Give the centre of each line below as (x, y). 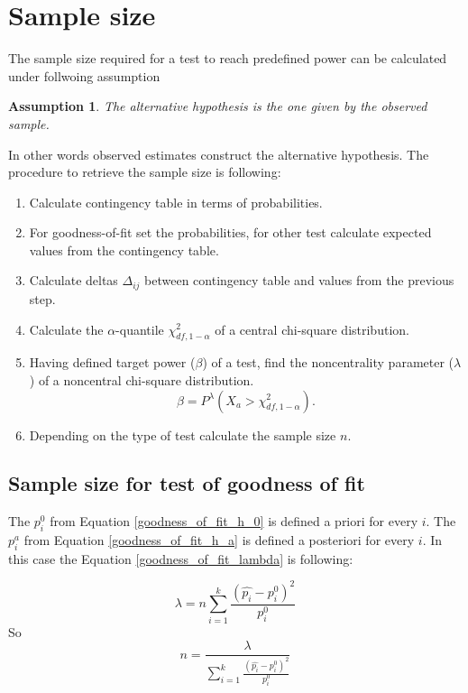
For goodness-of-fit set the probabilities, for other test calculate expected (230, 232)
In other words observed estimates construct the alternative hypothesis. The (219, 154)
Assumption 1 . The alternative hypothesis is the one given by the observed (218, 106)
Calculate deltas (73, 280)
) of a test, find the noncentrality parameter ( (328, 362)
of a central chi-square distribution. (312, 329)
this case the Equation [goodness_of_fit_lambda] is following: (181, 558)
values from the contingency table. (124, 249)
